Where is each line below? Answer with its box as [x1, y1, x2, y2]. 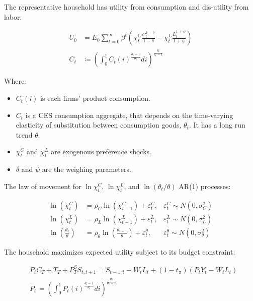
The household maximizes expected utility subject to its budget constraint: [4, 246, 235, 257]
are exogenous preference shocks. [51, 146, 151, 157]
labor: [4, 11, 22, 22]
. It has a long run [189, 119, 245, 130]
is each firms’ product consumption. [40, 93, 150, 103]
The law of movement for [4, 180, 81, 191]
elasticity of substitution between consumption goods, [16, 119, 182, 130]
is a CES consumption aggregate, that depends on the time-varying [25, 109, 233, 120]
